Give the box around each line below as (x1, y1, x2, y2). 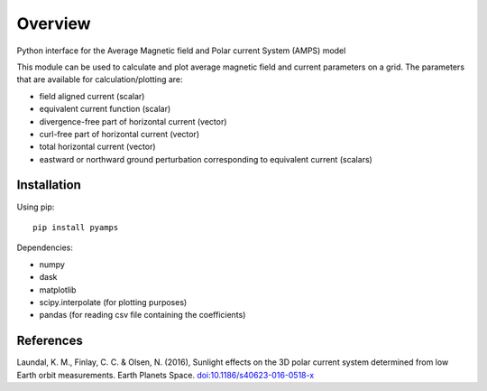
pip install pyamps (32, 222, 119, 232)
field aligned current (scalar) (39, 90, 145, 101)
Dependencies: (16, 242, 74, 253)
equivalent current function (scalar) (39, 104, 171, 115)
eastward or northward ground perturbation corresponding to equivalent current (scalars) (39, 154, 373, 164)
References (16, 333, 83, 349)
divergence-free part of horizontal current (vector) (39, 116, 227, 126)
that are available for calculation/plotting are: (16, 74, 184, 85)
